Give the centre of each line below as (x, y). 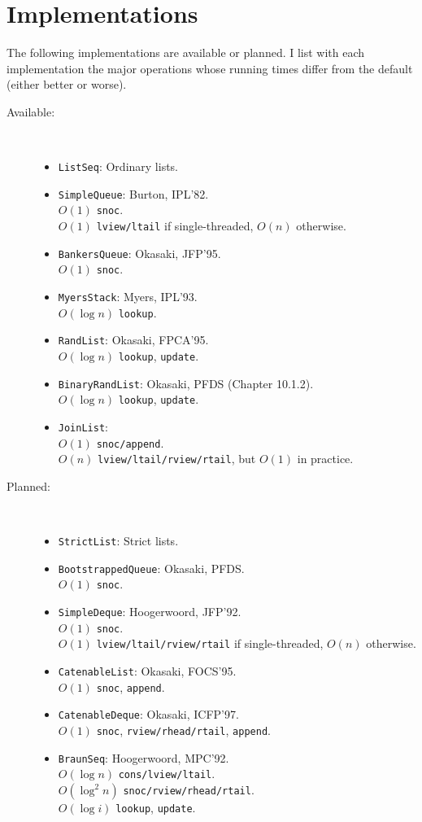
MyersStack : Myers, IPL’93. (128, 297)
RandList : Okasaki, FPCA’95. (133, 340)
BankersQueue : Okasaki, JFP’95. (139, 253)
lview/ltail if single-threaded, (175, 226)
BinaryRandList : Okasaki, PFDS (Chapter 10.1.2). (186, 383)
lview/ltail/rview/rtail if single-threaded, (210, 643)
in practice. (325, 459)
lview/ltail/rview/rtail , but (177, 459)
